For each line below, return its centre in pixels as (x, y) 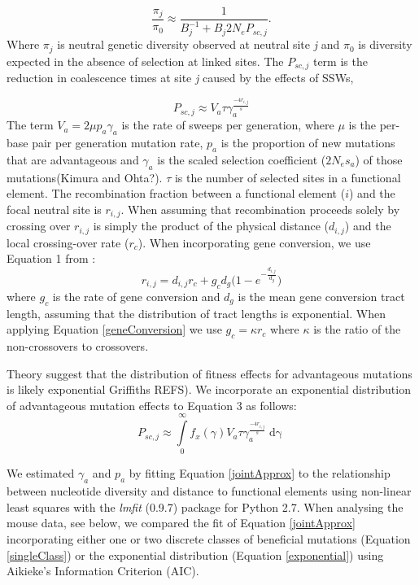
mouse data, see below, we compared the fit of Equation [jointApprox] (181, 523)
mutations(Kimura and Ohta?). (85, 177)
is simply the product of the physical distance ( (211, 226)
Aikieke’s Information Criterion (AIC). (103, 571)
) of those (379, 159)
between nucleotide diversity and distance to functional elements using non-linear (209, 491)
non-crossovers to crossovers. (78, 345)
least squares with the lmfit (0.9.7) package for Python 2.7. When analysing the (205, 506)
